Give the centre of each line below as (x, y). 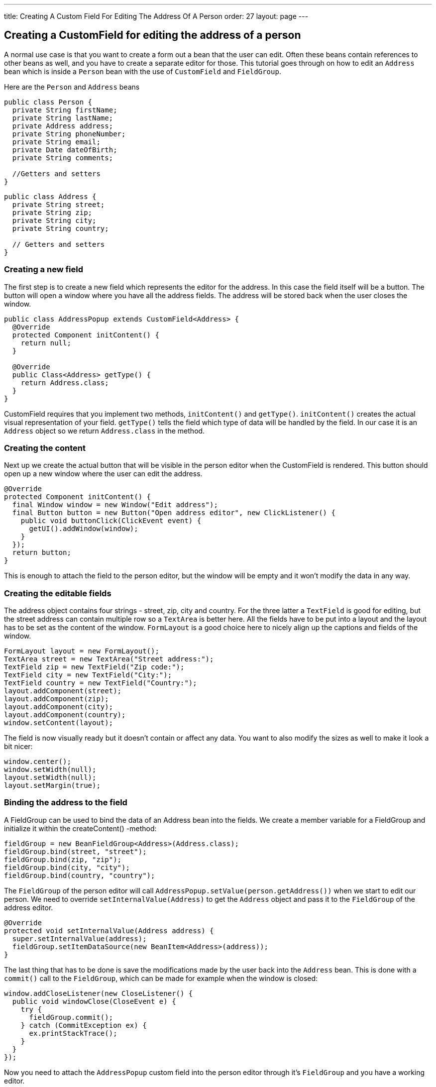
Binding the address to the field (66, 803)
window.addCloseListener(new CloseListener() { (99, 993)
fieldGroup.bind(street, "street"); (75, 851)
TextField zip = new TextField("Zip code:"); (94, 667)
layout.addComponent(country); (65, 715)
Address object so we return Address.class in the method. (105, 431)
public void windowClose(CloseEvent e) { (94, 1001)
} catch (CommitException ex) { (84, 1025)
